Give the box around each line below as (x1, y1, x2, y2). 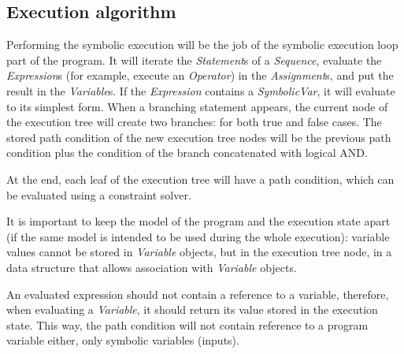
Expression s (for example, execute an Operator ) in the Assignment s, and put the (6, 67, 394, 84)
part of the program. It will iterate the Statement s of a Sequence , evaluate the (6, 51, 382, 68)
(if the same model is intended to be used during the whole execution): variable (6, 228, 390, 244)
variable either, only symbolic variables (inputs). (6, 332, 239, 348)
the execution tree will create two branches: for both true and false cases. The (6, 114, 382, 130)
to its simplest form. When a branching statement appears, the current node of (6, 98, 388, 114)
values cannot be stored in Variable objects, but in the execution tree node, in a (6, 244, 392, 260)
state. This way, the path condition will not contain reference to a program (6, 316, 369, 333)
